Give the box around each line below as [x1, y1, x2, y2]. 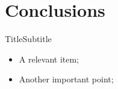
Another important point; [19, 73, 114, 85]
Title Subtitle [5, 32, 52, 45]
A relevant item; [19, 52, 79, 65]
